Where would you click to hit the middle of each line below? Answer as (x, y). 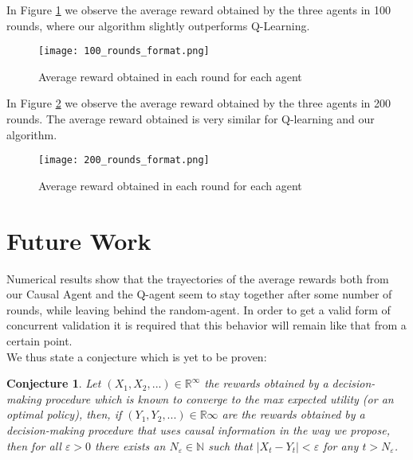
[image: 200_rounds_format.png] (124, 160)
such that (230, 445)
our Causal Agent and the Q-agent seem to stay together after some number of (199, 294)
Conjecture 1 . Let (54, 383)
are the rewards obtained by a (293, 414)
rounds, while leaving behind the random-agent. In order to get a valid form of (199, 309)
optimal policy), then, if (64, 414)
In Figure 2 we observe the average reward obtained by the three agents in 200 (199, 103)
